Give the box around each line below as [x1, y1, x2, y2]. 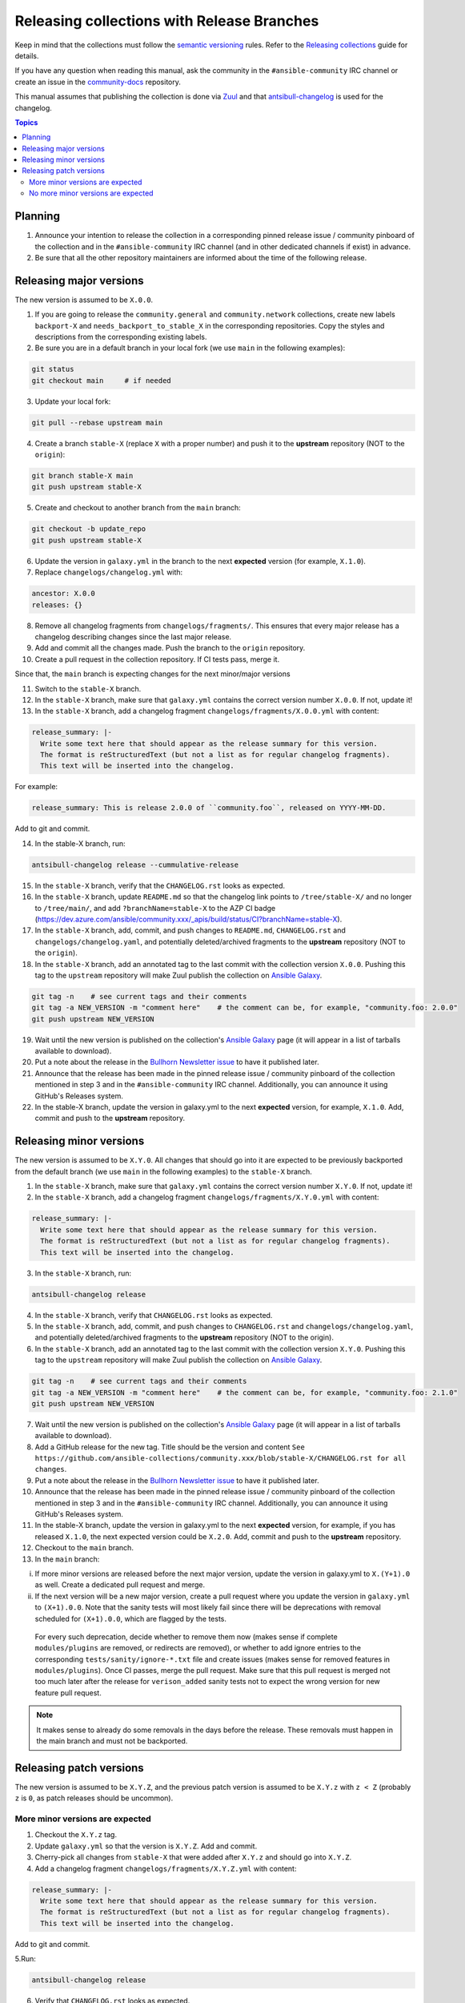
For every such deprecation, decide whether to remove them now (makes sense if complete [34, 1631, 338, 1642]
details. [14, 50, 39, 60]
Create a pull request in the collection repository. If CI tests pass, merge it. [34, 654, 280, 664]
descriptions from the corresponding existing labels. [34, 332, 207, 341]
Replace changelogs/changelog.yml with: [34, 567, 183, 577]
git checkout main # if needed [31, 376, 171, 385]
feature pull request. [34, 1687, 102, 1698]
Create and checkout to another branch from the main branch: [34, 503, 242, 513]
